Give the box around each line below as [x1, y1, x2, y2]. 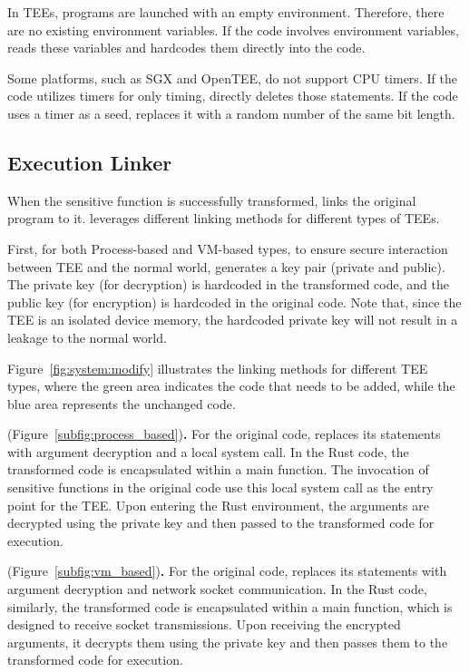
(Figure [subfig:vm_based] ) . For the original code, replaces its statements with [7, 561, 447, 580]
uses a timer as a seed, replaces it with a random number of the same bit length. [7, 103, 455, 122]
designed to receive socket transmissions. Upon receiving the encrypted [7, 615, 401, 634]
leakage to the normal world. [7, 327, 167, 346]
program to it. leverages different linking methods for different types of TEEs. [7, 209, 440, 228]
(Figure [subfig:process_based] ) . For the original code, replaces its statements [7, 424, 441, 443]
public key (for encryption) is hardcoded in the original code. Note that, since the [7, 292, 462, 311]
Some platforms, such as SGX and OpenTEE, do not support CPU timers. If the [7, 68, 457, 87]
